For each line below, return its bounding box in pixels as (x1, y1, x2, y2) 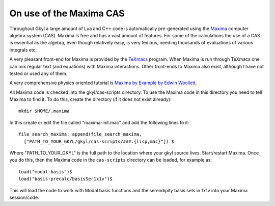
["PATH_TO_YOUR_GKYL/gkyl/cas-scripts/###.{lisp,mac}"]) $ (23, 138, 174, 144)
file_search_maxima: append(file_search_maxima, (18, 132, 142, 137)
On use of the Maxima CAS (9, 8, 125, 19)
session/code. (9, 194, 39, 200)
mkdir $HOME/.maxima (18, 108, 70, 114)
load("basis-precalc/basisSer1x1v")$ (18, 176, 113, 182)
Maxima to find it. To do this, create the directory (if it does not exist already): (9, 96, 172, 102)
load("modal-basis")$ (18, 169, 72, 174)
